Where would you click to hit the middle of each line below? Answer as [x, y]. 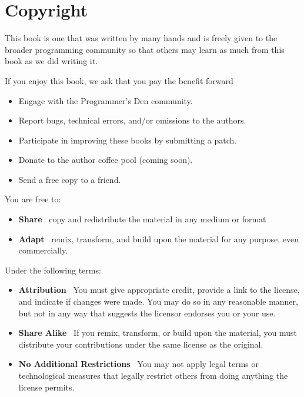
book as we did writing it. [51, 61]
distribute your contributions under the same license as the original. [141, 344]
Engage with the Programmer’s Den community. [106, 100]
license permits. [46, 387]
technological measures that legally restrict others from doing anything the [153, 375]
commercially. [43, 250]
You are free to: [33, 199]
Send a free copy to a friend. [70, 179]
